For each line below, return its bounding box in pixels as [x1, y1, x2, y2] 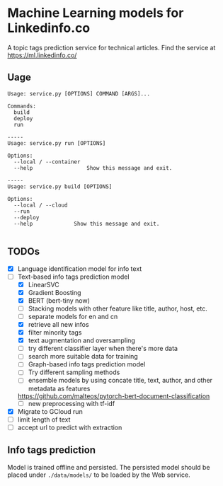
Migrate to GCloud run [17, 407, 83, 415]
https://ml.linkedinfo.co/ [7, 51, 77, 59]
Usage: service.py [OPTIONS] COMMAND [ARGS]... [7, 90, 151, 97]
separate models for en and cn [28, 312, 118, 320]
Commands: [7, 103, 37, 110]
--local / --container [13, 158, 81, 166]
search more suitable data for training [28, 352, 138, 361]
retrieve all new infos [28, 320, 90, 328]
